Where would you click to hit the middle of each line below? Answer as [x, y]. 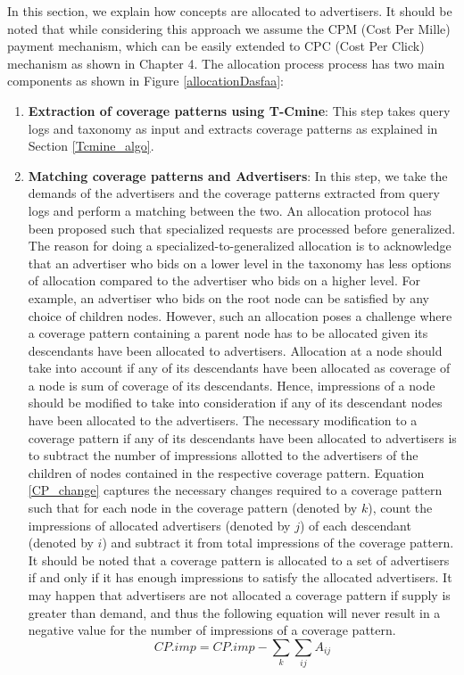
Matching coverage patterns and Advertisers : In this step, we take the [238, 175]
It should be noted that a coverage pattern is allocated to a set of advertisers [239, 560]
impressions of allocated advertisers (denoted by [159, 525]
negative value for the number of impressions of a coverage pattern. [212, 630]
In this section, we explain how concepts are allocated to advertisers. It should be [230, 11]
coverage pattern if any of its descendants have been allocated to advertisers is [242, 437]
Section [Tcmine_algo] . [91, 146]
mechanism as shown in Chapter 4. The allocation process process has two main [226, 63]
